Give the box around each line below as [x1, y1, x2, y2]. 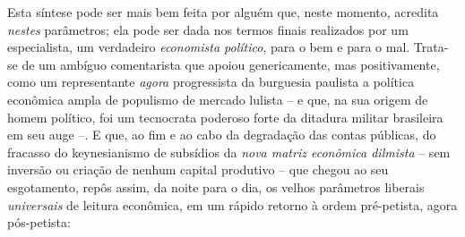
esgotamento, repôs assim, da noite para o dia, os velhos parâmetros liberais [7, 177, 425, 196]
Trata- [413, 38, 449, 56]
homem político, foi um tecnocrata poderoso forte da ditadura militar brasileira [7, 107, 443, 126]
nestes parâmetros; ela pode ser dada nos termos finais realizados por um [7, 20, 409, 38]
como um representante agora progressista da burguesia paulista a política [7, 72, 415, 91]
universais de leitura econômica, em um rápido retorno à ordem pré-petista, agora [7, 195, 458, 214]
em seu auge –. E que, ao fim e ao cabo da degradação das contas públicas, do [7, 125, 436, 144]
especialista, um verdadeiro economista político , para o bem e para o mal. [7, 38, 410, 56]
